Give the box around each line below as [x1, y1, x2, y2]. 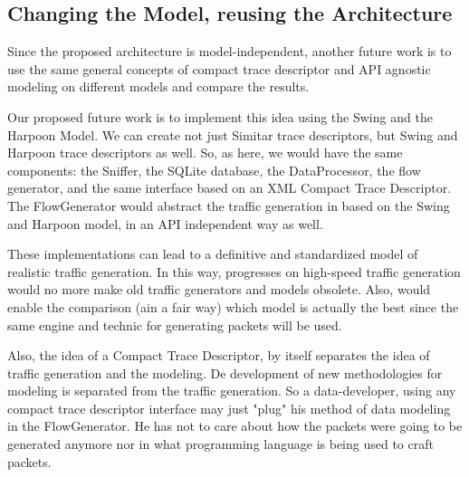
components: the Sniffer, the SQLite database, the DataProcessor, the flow [7, 160, 421, 179]
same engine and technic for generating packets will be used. [7, 315, 342, 334]
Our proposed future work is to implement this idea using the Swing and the [7, 107, 433, 126]
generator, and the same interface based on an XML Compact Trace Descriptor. [7, 178, 452, 197]
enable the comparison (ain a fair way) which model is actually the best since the [7, 297, 459, 316]
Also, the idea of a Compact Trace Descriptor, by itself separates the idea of [7, 346, 430, 365]
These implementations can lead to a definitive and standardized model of [7, 244, 418, 263]
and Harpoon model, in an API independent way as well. [7, 214, 323, 233]
